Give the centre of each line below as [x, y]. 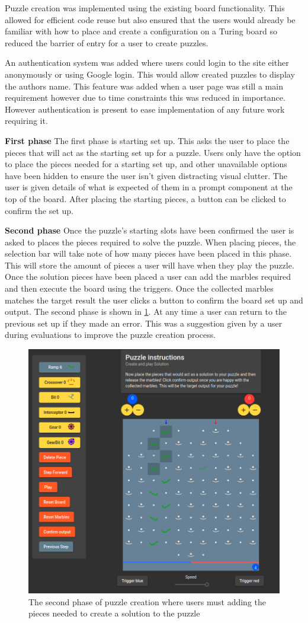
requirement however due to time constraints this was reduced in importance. [145, 98]
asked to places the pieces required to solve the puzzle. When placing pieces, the [150, 242]
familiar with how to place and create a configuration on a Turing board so [141, 31]
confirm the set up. [39, 210]
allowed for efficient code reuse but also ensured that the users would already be [150, 19]
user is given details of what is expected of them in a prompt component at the [149, 187]
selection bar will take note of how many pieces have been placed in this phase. [148, 253]
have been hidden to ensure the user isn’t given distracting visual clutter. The [146, 175]
